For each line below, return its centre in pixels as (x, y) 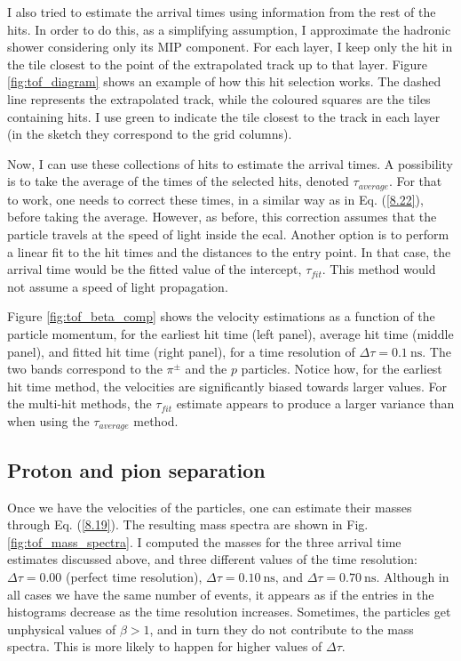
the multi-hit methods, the (79, 403)
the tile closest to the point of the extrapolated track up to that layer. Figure (218, 64)
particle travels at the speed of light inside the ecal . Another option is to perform (228, 234)
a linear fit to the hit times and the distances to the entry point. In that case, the (229, 251)
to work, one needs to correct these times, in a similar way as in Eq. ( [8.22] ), (215, 199)
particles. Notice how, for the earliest (342, 369)
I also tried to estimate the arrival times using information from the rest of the (222, 12)
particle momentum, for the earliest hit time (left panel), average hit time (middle (230, 333)
